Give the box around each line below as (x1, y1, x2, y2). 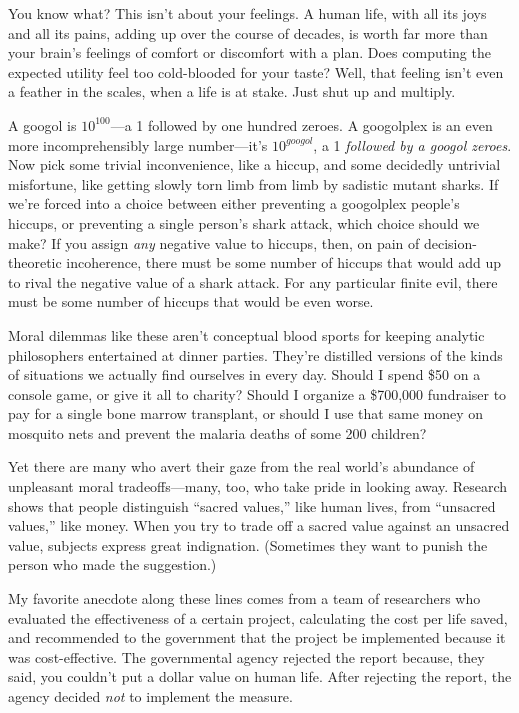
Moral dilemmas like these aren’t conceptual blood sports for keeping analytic (8, 324, 485, 345)
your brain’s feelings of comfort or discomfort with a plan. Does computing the (8, 42, 491, 63)
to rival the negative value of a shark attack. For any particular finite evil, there (8, 271, 498, 292)
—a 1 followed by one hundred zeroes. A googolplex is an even (110, 114, 493, 135)
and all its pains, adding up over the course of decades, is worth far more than (8, 22, 488, 43)
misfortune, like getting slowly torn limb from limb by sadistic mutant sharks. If (8, 173, 499, 194)
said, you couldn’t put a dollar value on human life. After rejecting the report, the (8, 666, 512, 687)
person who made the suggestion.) (8, 554, 217, 575)
